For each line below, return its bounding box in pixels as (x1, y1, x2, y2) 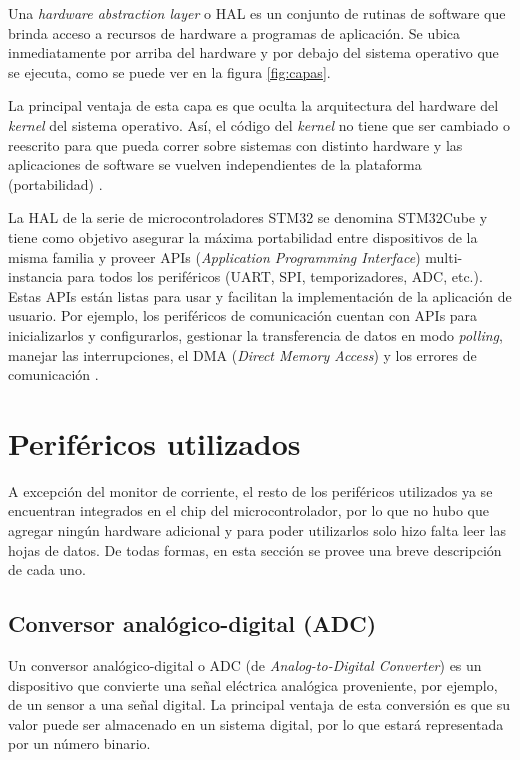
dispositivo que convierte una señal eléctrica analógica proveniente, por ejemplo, (8, 674, 498, 695)
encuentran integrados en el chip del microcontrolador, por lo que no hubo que (8, 500, 490, 521)
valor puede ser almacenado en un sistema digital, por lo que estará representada (8, 713, 504, 734)
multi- (425, 246, 463, 267)
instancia (8, 266, 63, 287)
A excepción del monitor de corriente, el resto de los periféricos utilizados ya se (8, 480, 493, 501)
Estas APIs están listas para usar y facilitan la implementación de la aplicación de (8, 285, 512, 306)
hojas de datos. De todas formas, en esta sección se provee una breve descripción (8, 539, 502, 560)
